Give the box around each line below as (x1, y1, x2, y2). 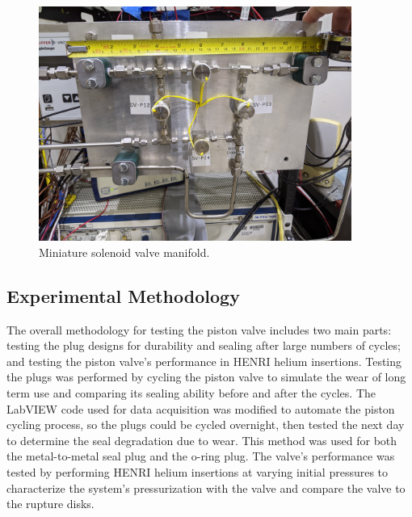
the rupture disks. (6, 495, 95, 512)
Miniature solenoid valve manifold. (39, 243, 210, 260)
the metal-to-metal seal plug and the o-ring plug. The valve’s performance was (6, 448, 395, 464)
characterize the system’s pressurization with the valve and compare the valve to (6, 479, 406, 496)
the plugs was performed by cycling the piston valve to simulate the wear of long (6, 368, 406, 385)
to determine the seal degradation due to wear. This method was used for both (6, 431, 397, 448)
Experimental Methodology (6, 283, 240, 308)
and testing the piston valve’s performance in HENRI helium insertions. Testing (6, 352, 402, 369)
